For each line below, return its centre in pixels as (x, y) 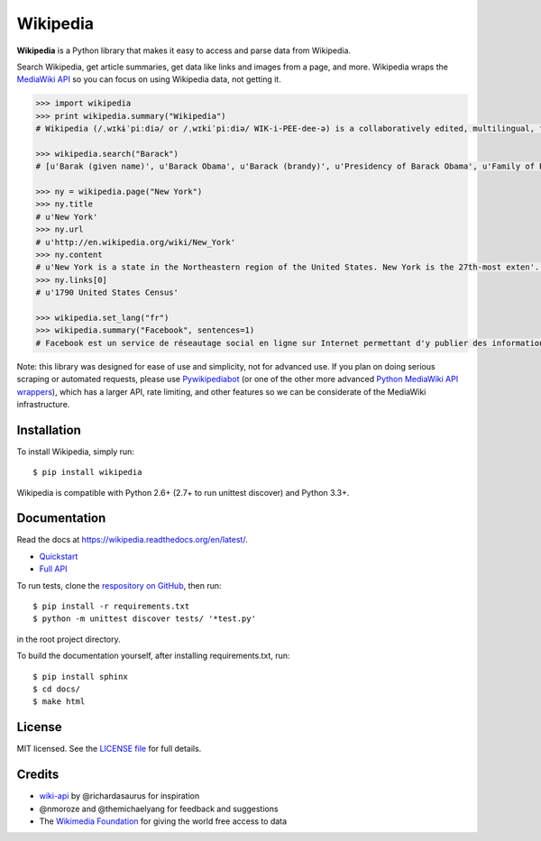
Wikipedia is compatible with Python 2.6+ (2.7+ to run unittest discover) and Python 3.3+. (183, 492)
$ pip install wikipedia (87, 472)
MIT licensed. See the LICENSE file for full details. (109, 749)
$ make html (59, 702)
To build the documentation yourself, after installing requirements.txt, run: (153, 656)
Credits (38, 775)
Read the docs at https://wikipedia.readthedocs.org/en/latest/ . (132, 540)
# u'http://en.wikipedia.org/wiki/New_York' (136, 242)
